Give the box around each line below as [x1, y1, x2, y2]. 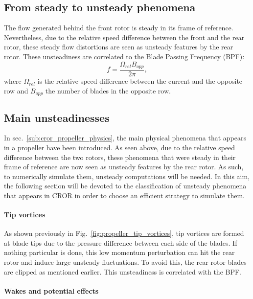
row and [4, 85, 28, 95]
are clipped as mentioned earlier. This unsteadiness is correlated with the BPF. [4, 266, 242, 276]
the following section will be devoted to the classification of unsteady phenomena [4, 181, 247, 191]
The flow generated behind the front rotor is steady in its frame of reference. [4, 23, 233, 33]
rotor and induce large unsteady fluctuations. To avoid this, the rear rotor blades [4, 257, 247, 267]
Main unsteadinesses [4, 110, 110, 125]
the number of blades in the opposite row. [45, 85, 171, 95]
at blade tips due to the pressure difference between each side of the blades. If [4, 237, 237, 248]
